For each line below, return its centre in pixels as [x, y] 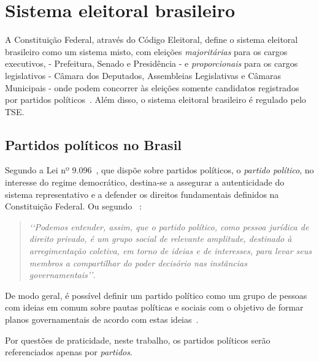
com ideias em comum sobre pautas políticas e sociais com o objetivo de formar [154, 307]
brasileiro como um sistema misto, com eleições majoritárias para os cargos [146, 51]
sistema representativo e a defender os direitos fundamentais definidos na [142, 194]
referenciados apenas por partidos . [69, 352]
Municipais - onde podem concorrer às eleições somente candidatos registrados [152, 87]
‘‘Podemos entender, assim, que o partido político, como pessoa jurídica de [169, 226]
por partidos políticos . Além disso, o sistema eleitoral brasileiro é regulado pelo [156, 100]
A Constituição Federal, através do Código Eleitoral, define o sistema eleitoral [152, 40]
